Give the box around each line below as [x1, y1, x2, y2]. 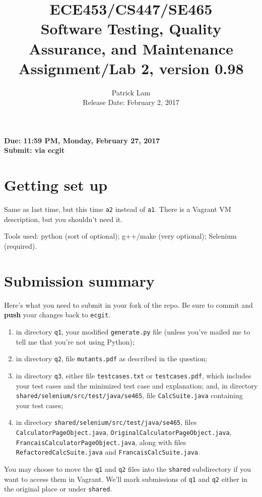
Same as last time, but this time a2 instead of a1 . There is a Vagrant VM [4, 204, 231, 214]
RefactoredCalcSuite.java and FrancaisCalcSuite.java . [16, 447, 200, 457]
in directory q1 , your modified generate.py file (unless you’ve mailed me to [16, 326, 250, 337]
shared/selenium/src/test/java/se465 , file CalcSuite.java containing [16, 390, 243, 401]
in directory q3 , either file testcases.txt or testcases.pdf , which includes [16, 370, 251, 380]
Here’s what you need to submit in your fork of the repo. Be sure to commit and [4, 299, 253, 310]
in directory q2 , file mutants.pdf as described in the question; [16, 353, 208, 364]
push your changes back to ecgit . [4, 309, 111, 320]
